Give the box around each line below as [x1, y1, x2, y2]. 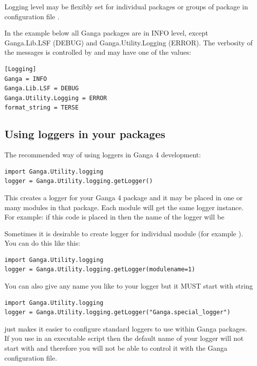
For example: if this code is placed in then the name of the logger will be [4, 212, 224, 222]
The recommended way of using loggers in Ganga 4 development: [4, 149, 201, 160]
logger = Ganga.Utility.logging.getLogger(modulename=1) [4, 266, 195, 273]
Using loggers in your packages [4, 126, 165, 142]
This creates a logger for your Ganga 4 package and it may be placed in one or [4, 192, 243, 202]
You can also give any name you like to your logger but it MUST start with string [4, 281, 253, 291]
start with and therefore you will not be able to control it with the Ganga [4, 343, 227, 353]
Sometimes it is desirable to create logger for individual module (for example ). [4, 228, 243, 238]
